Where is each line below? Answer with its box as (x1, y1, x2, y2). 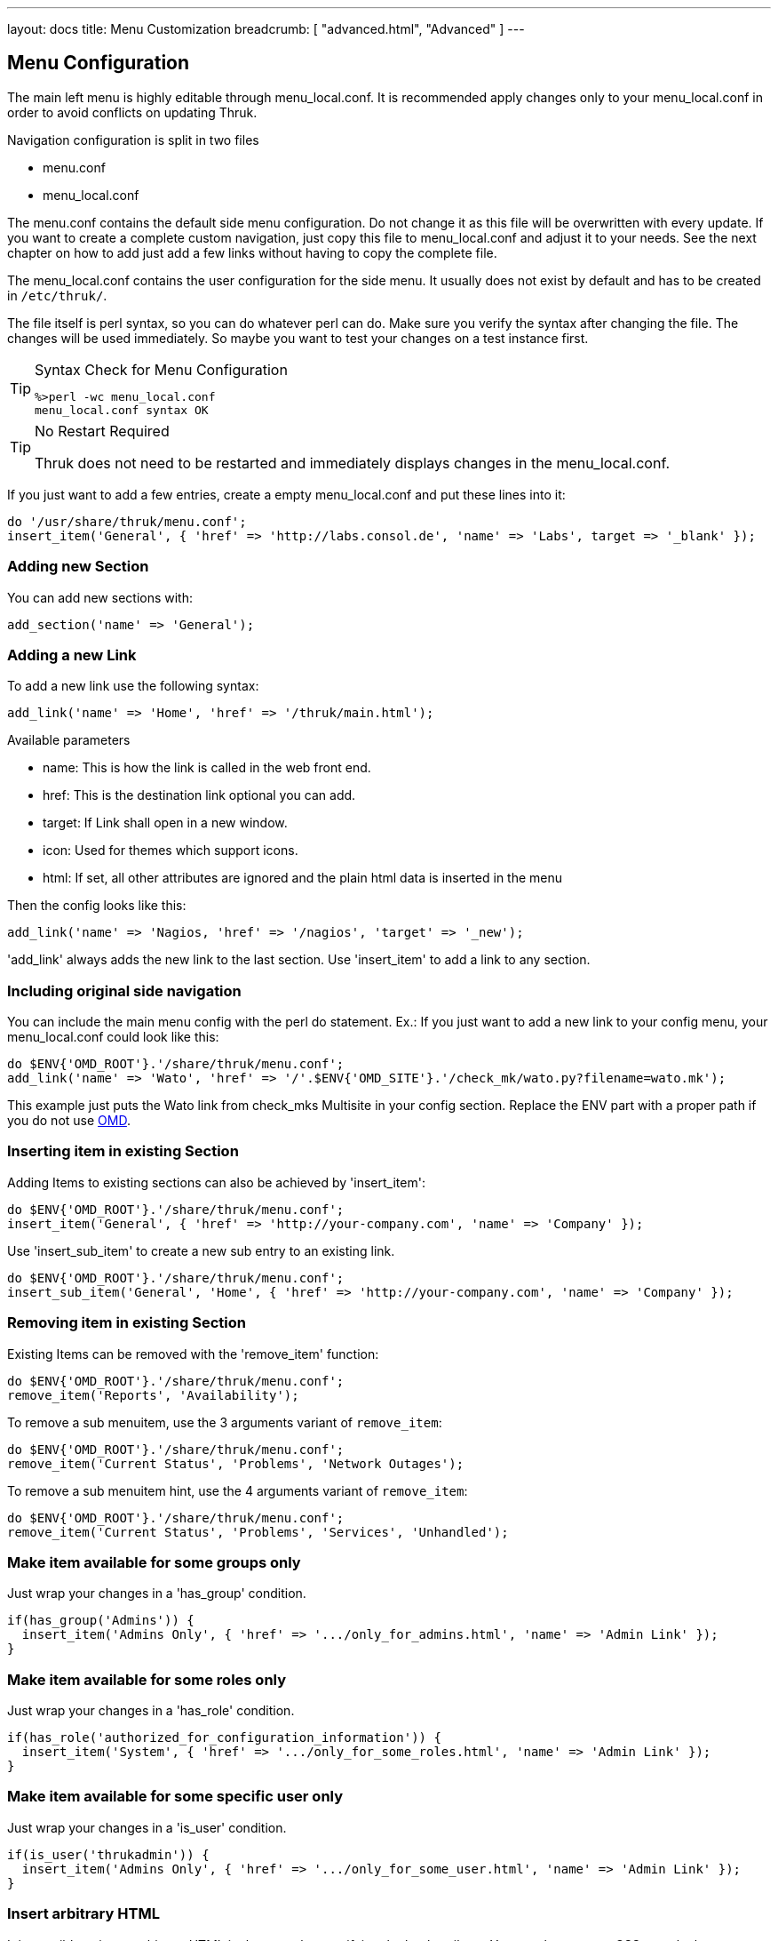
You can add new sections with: (7, 589, 194, 605)
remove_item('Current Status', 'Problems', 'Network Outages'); (7, 1456, 464, 1471)
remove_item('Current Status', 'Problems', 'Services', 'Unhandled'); (7, 1524, 509, 1539)
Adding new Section (7, 557, 149, 576)
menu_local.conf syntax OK (35, 403, 209, 417)
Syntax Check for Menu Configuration (35, 360, 288, 379)
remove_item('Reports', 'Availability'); (7, 1387, 299, 1402)
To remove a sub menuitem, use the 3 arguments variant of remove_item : (7, 1414, 442, 1430)
